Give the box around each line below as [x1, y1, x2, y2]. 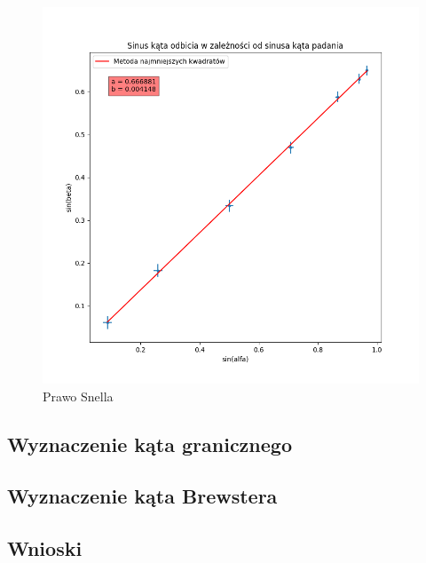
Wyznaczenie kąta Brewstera [7, 482, 278, 510]
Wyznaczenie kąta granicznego [7, 430, 292, 457]
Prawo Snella [43, 386, 114, 405]
